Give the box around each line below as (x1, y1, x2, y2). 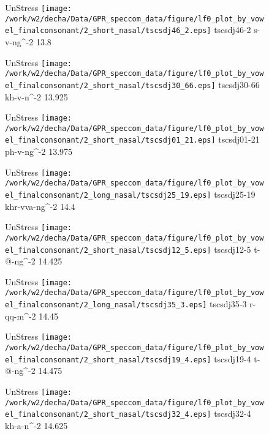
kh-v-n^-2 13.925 (5, 90, 68, 103)
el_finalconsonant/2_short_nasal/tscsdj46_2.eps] (5, 26, 211, 36)
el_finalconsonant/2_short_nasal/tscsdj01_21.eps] (5, 136, 216, 145)
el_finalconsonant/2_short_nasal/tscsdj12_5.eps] (5, 245, 211, 255)
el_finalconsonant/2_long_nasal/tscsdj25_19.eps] (5, 191, 211, 200)
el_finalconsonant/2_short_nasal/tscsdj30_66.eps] (5, 81, 216, 90)
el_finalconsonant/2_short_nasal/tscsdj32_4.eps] (5, 410, 211, 419)
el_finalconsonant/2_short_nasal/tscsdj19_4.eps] (5, 355, 211, 364)
